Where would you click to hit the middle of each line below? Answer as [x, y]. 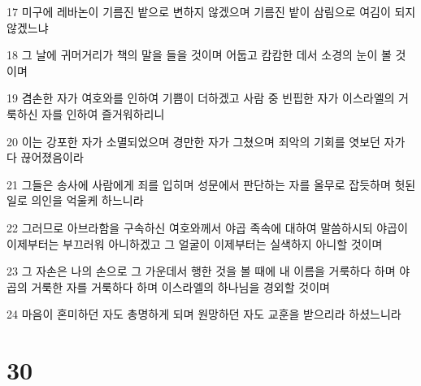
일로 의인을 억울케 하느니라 [75, 200]
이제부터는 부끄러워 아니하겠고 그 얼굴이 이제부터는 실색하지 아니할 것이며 [195, 243]
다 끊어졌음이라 [45, 157]
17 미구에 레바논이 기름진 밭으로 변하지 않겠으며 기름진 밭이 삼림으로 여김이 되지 [211, 11]
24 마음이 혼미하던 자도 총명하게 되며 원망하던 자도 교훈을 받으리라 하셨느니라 [204, 314]
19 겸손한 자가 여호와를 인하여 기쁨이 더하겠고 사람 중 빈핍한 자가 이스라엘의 [201, 98]
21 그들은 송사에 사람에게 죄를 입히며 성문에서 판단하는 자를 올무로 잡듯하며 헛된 [211, 184]
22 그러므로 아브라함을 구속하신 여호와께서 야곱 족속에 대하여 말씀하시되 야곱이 [207, 227]
